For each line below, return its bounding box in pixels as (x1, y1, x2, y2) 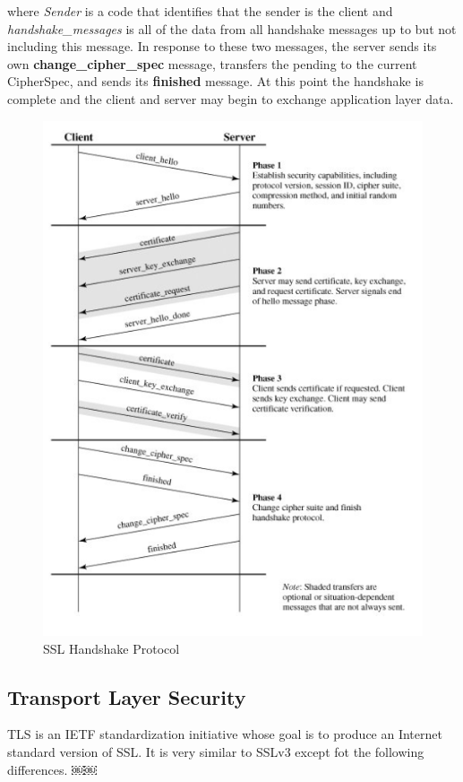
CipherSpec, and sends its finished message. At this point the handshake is (7, 72, 424, 91)
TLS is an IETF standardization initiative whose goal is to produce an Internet (7, 725, 442, 743)
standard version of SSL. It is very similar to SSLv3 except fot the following (7, 742, 424, 760)
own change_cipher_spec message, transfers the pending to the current (7, 54, 417, 73)
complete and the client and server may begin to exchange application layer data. (7, 89, 454, 108)
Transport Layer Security (7, 682, 246, 710)
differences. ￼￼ (7, 760, 98, 778)
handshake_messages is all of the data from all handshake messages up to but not (7, 19, 457, 38)
